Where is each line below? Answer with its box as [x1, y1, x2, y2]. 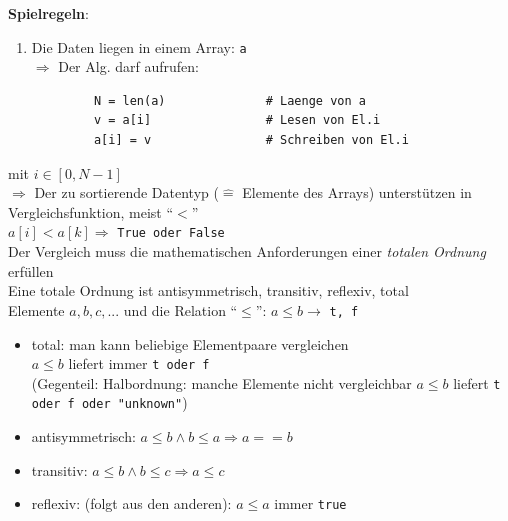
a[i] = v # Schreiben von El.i [93, 133, 409, 148]
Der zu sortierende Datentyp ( [34, 182, 219, 203]
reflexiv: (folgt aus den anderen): [31, 493, 232, 514]
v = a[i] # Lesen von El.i [93, 113, 381, 128]
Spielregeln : [8, 3, 89, 23]
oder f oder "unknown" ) [31, 392, 188, 413]
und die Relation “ [123, 299, 238, 320]
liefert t [453, 372, 501, 393]
